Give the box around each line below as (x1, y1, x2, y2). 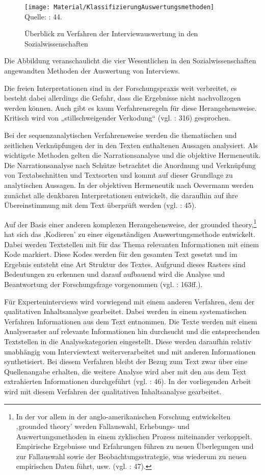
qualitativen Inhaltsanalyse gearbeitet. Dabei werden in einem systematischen (4, 306, 247, 317)
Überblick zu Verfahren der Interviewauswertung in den (24, 28, 198, 39)
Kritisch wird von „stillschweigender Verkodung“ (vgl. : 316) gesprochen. (4, 112, 231, 123)
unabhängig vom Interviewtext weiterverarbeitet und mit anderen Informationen (4, 346, 256, 357)
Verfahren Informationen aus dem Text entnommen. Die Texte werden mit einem (4, 316, 257, 326)
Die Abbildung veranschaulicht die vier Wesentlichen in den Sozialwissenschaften (4, 55, 256, 66)
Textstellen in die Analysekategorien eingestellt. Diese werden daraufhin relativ (4, 336, 251, 346)
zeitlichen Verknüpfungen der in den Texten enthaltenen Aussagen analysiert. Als (4, 139, 258, 150)
